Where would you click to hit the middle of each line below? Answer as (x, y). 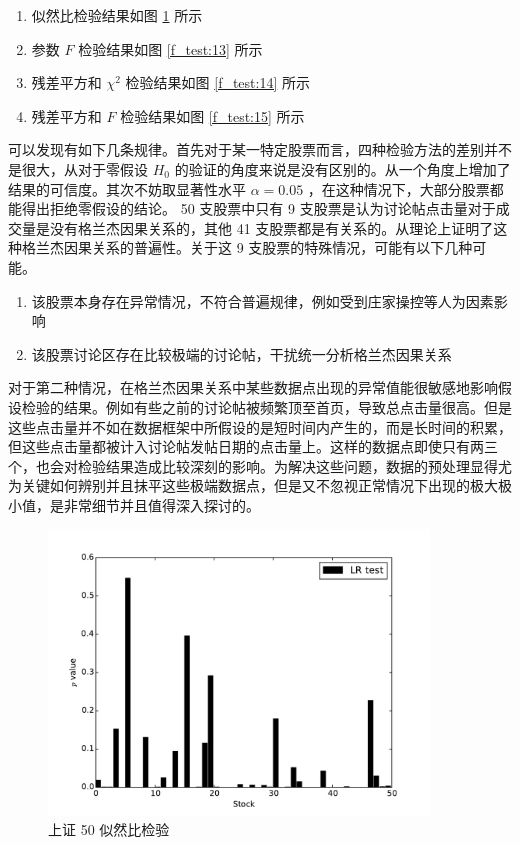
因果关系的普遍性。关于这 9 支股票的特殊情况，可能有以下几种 (268, 247)
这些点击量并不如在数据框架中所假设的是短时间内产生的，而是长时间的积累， (260, 426)
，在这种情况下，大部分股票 (398, 188)
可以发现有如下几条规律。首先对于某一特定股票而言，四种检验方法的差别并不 (260, 149)
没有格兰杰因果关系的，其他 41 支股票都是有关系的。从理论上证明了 (271, 227)
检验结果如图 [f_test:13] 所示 (170, 48)
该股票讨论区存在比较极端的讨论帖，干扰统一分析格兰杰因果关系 (241, 353)
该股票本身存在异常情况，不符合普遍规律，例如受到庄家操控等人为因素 (262, 300)
